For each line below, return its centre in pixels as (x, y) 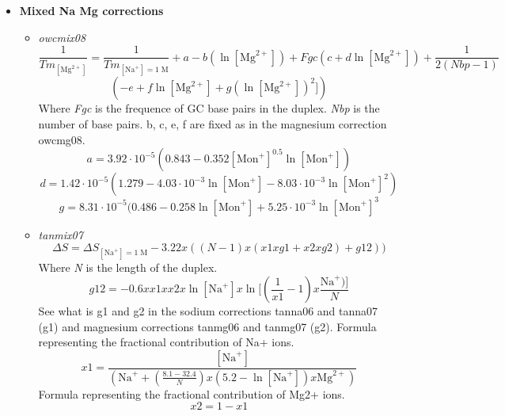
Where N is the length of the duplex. (128, 267)
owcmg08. (62, 139)
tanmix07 (61, 234)
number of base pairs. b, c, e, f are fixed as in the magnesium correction (213, 124)
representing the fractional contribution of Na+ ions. (166, 342)
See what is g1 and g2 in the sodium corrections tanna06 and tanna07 (208, 311)
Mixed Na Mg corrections (91, 10)
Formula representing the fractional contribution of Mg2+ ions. (192, 393)
